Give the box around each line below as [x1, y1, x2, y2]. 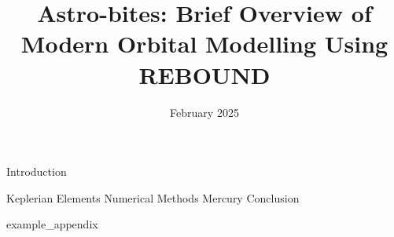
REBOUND [138, 58, 271, 90]
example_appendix [6, 216, 98, 232]
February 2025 [170, 104, 239, 120]
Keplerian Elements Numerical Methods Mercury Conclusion [6, 189, 300, 206]
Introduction [6, 163, 67, 180]
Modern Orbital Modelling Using [20, 27, 388, 60]
